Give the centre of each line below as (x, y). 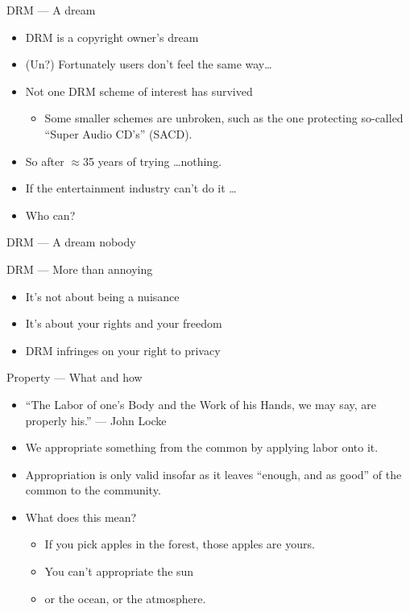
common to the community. (93, 490)
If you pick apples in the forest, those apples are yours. (180, 544)
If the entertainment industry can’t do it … (131, 188)
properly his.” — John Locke (96, 420)
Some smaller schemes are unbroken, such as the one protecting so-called (224, 118)
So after (45, 161)
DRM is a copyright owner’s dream (112, 37)
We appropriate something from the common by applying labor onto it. (202, 447)
